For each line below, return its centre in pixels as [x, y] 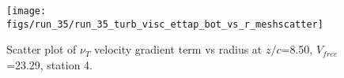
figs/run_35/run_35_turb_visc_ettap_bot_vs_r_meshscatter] [165, 24]
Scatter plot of [42, 49]
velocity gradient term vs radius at [178, 49]
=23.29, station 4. [49, 64]
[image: [26, 11]
